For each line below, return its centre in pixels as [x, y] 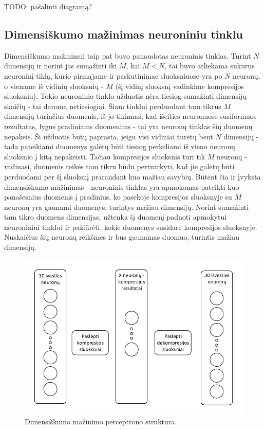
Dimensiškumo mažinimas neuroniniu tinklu [124, 34]
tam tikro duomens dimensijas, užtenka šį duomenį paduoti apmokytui [116, 217]
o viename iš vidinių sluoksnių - [54, 86]
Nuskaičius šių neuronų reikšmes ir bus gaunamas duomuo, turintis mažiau [122, 237]
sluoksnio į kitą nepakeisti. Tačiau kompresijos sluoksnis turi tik [105, 156]
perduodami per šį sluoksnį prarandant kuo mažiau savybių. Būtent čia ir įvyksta [132, 176]
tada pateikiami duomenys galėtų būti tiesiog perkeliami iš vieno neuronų [120, 146]
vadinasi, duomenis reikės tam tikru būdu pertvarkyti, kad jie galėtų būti [119, 166]
